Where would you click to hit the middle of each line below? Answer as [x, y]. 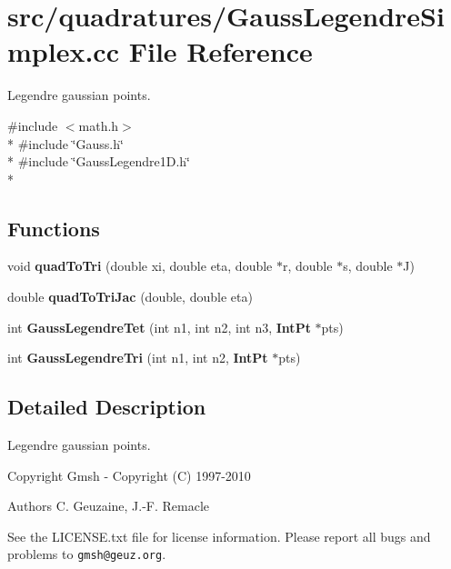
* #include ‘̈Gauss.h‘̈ [65, 143]
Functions [54, 228]
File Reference [220, 51]
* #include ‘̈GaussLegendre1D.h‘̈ [99, 161]
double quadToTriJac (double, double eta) [130, 297]
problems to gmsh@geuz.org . [87, 554]
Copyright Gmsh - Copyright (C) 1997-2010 [129, 475]
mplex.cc [63, 51]
